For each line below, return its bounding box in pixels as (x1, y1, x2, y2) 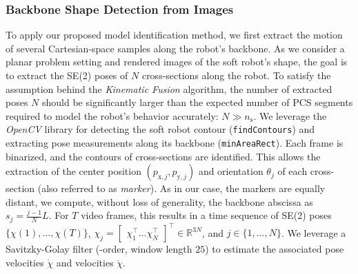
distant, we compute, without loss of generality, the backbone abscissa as (6, 194, 313, 209)
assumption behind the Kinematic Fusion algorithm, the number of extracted (6, 81, 332, 96)
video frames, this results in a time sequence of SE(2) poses (81, 208, 332, 222)
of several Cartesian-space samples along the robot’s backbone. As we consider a (6, 41, 345, 55)
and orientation (198, 164, 263, 178)
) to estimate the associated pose (205, 242, 344, 256)
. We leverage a (281, 225, 346, 240)
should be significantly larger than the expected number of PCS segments (42, 95, 353, 109)
